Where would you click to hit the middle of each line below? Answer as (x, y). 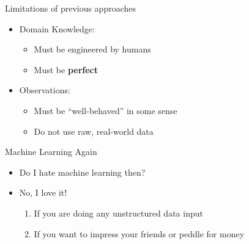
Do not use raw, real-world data (94, 131)
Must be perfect (66, 69)
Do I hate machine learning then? (82, 172)
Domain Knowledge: (57, 28)
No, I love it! (43, 192)
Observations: (45, 90)
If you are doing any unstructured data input (118, 213)
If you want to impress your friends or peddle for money (139, 233)
